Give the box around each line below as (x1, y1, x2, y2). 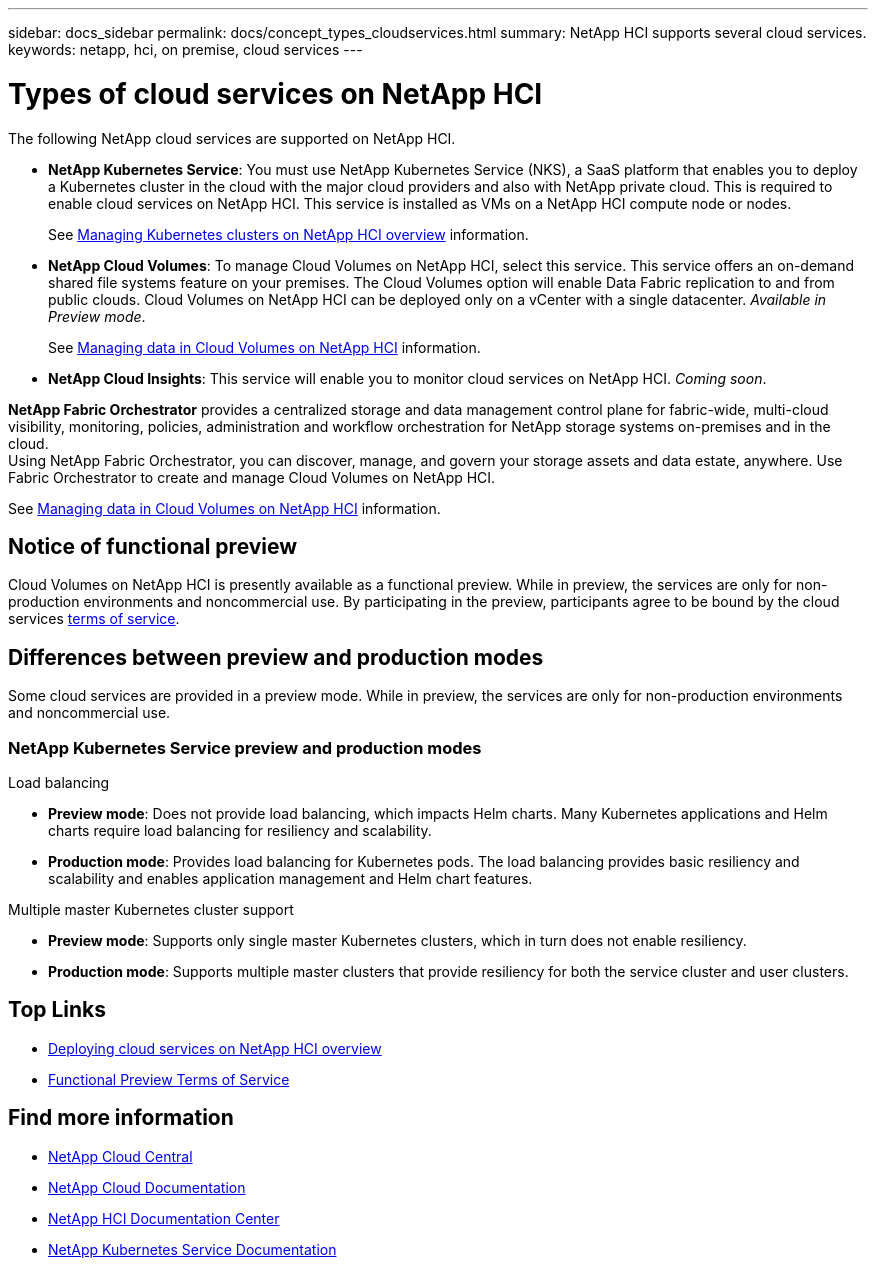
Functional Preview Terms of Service (48, 1070, 290, 1088)
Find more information (8, 1105, 234, 1131)
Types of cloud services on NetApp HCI (8, 76, 543, 111)
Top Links (8, 997, 107, 1023)
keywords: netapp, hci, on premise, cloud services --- (8, 41, 363, 58)
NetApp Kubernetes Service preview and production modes (8, 737, 482, 758)
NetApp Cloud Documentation (48, 1178, 246, 1196)
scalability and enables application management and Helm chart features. (48, 869, 533, 887)
